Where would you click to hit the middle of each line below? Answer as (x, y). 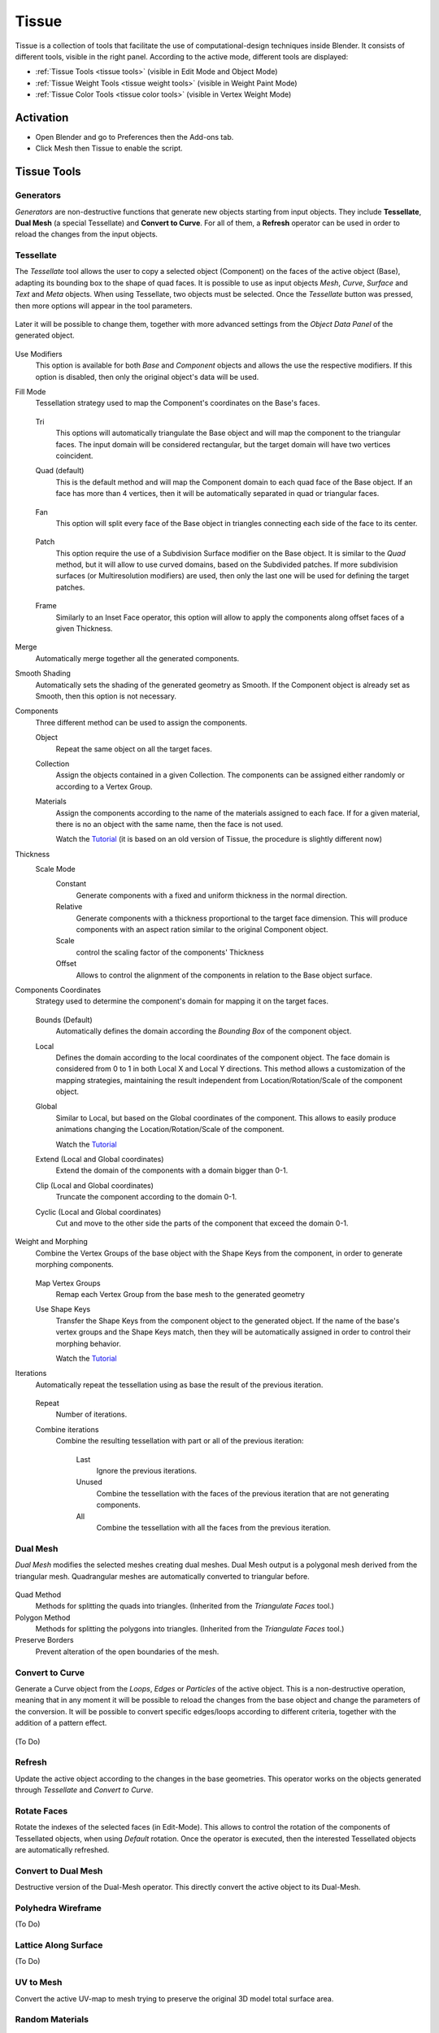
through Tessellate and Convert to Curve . (84, 1790)
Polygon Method (43, 1617)
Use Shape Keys (63, 1309)
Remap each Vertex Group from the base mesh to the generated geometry (180, 1294)
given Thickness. (84, 629)
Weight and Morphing (52, 1242)
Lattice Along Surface (59, 1945)
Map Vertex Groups (68, 1283)
